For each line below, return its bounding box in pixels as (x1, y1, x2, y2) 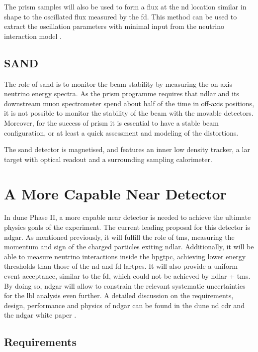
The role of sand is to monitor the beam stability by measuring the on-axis (4, 78, 233, 89)
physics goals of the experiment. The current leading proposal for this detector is (4, 222, 250, 232)
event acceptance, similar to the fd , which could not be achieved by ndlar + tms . (4, 271, 251, 281)
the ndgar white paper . (4, 310, 77, 320)
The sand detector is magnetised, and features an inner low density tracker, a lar (4, 144, 250, 155)
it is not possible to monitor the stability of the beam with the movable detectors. (4, 108, 254, 118)
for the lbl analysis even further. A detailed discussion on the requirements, (4, 290, 234, 301)
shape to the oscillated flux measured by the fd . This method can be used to (4, 11, 237, 21)
